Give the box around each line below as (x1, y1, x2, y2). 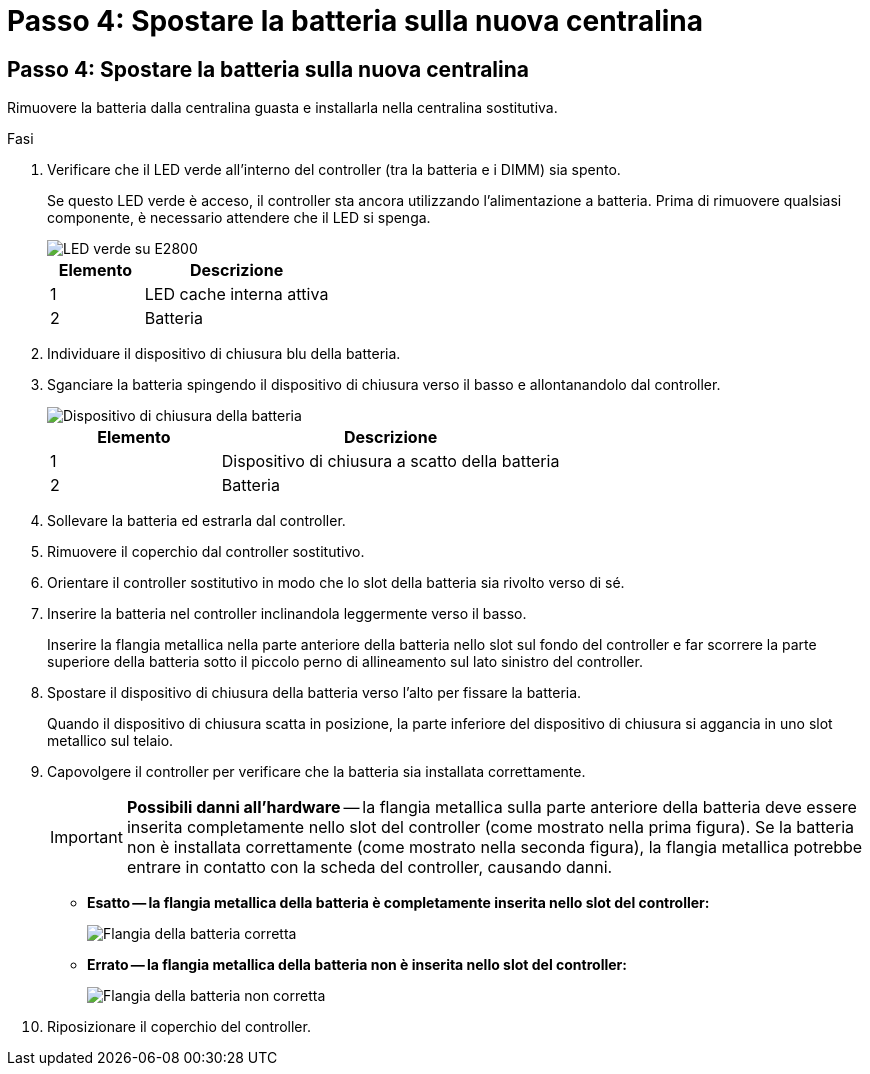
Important (50, 827, 123, 848)
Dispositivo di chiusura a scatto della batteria (221, 451, 560, 472)
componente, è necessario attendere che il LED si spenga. (47, 209, 431, 227)
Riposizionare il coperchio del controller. (47, 1018, 311, 1036)
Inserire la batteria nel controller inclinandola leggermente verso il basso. (47, 605, 527, 623)
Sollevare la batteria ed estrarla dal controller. (47, 512, 346, 530)
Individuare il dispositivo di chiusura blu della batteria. (47, 345, 401, 363)
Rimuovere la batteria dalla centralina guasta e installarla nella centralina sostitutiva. (7, 99, 558, 117)
